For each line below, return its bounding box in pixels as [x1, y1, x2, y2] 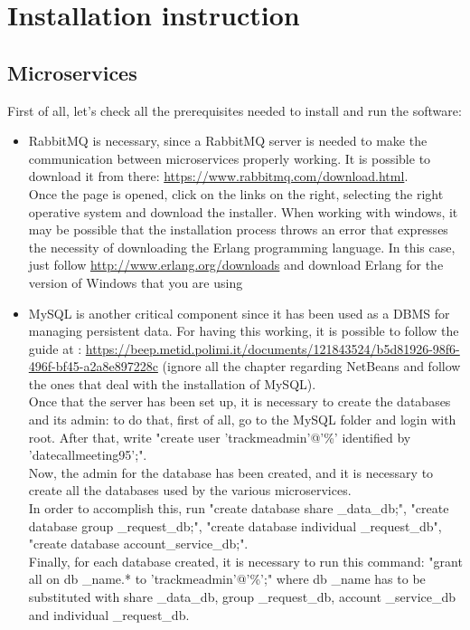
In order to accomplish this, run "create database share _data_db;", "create [28, 499, 449, 518]
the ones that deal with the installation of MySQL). [28, 374, 316, 393]
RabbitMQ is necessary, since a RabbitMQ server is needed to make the [28, 131, 428, 150]
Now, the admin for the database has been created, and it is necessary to [28, 463, 434, 482]
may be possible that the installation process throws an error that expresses [28, 220, 448, 239]
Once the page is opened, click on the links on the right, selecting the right [28, 184, 444, 203]
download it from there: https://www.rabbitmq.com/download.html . [28, 167, 409, 186]
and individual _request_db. [28, 605, 190, 624]
